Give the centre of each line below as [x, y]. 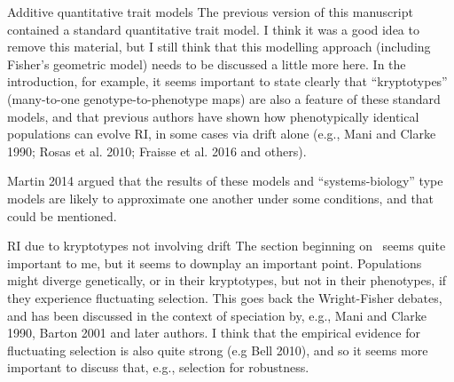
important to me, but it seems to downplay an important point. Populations [215, 263]
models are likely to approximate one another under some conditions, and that [221, 198]
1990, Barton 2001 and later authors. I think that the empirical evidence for [214, 333]
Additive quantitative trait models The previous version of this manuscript [210, 12]
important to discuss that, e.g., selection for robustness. [158, 367]
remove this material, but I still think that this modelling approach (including [219, 47]
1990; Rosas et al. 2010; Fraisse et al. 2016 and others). [157, 151]
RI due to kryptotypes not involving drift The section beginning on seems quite [227, 246]
